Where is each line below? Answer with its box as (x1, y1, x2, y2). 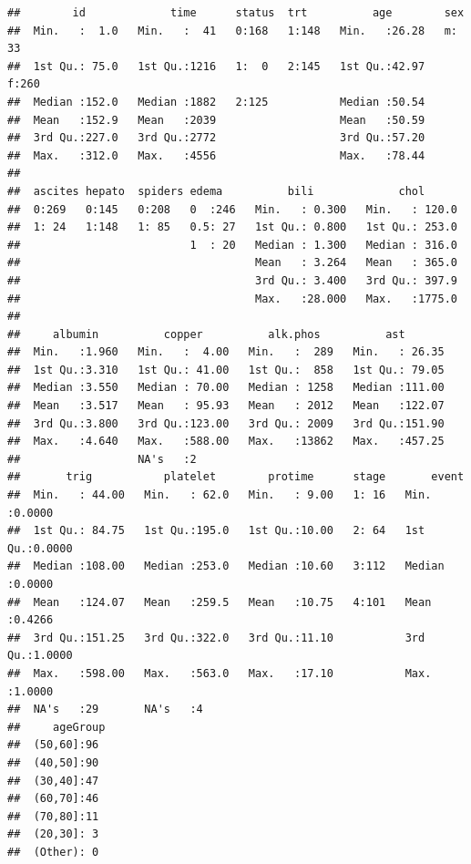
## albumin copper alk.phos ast (7, 327, 405, 341)
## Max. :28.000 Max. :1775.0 (7, 292, 457, 305)
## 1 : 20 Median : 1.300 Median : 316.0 (7, 238, 457, 252)
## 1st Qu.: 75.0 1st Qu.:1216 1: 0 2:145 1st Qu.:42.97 (7, 59, 425, 73)
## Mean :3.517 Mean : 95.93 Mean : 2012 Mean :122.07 (7, 399, 445, 413)
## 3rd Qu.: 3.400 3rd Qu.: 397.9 (7, 273, 457, 287)
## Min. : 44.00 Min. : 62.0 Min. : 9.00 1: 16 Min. (7, 489, 432, 502)
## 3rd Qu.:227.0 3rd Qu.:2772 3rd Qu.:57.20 (7, 131, 425, 145)
